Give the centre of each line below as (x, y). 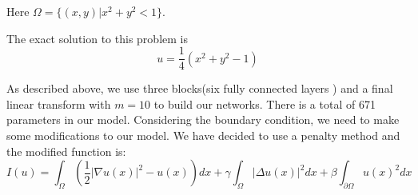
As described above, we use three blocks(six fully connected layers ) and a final (200, 88)
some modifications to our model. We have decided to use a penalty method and (203, 135)
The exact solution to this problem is (97, 38)
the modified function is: (66, 151)
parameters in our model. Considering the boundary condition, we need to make (203, 119)
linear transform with (59, 103)
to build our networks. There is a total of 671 (265, 103)
